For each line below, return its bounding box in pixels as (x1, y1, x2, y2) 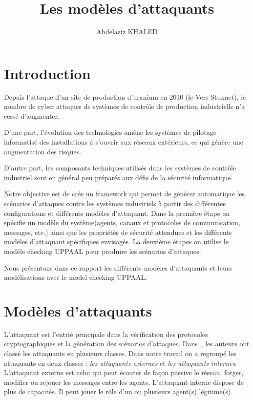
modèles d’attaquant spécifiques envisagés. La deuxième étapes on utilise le (4, 236, 229, 247)
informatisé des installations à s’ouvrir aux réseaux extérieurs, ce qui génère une (4, 137, 244, 147)
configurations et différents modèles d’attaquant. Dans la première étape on (4, 208, 230, 218)
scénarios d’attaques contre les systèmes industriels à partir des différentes (4, 198, 226, 208)
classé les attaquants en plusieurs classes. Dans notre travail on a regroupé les (4, 348, 236, 358)
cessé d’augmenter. (4, 110, 60, 121)
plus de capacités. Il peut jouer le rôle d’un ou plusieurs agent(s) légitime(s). (4, 386, 233, 397)
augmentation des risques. (4, 146, 82, 156)
